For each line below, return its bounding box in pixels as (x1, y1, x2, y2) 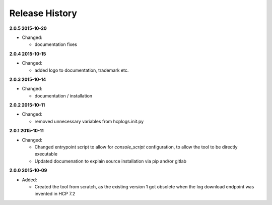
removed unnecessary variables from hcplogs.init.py (34, 118, 144, 124)
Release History (9, 8, 78, 19)
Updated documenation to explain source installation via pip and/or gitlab (34, 158, 186, 164)
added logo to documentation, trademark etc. (34, 67, 129, 73)
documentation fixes (34, 41, 78, 47)
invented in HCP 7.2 (34, 191, 76, 197)
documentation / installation (34, 92, 93, 98)
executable (34, 151, 58, 157)
